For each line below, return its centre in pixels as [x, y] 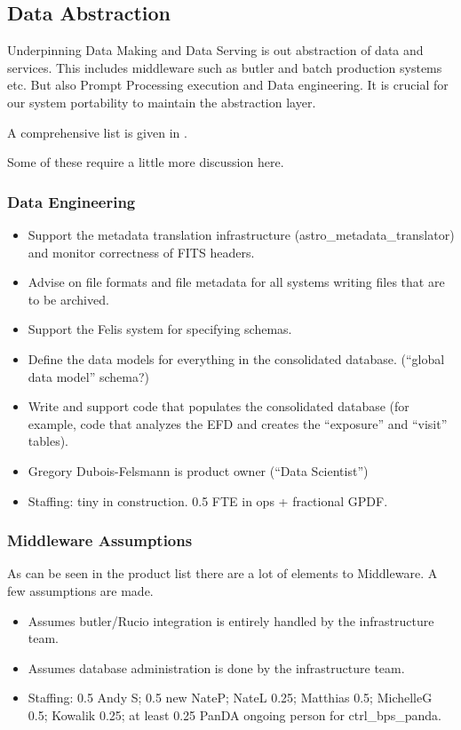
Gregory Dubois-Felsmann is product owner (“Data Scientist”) [198, 470]
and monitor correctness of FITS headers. [141, 252]
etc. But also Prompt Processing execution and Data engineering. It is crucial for [228, 85]
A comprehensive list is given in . [97, 132]
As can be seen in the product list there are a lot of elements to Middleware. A [223, 573]
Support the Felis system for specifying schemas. [160, 329]
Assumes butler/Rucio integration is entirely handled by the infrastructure [231, 620]
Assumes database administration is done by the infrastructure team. [216, 667]
